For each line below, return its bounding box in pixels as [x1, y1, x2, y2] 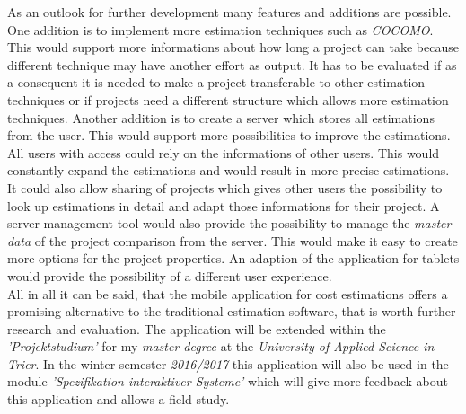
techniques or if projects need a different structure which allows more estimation [7, 90, 449, 109]
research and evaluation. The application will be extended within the [7, 319, 386, 338]
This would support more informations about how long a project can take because [7, 38, 459, 57]
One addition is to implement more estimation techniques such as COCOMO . [7, 20, 434, 39]
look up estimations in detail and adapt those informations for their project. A [7, 196, 440, 215]
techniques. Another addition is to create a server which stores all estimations [7, 108, 435, 127]
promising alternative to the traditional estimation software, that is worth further [7, 302, 456, 321]
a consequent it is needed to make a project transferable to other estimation [7, 73, 426, 92]
